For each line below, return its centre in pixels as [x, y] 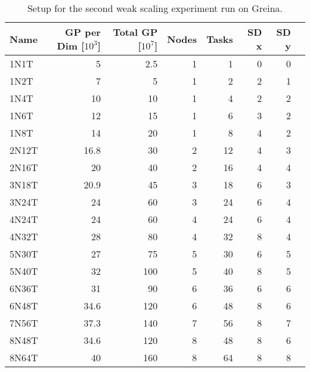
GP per [83, 32]
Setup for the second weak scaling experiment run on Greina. [155, 8]
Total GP [135, 32]
